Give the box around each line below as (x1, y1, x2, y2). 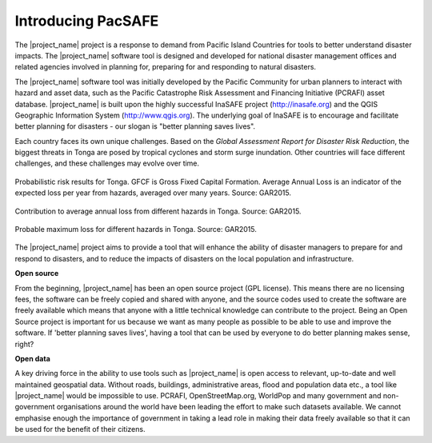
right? (14, 339, 34, 349)
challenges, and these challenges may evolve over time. (14, 158, 200, 168)
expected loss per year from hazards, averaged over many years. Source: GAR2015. (14, 188, 292, 198)
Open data (14, 353, 51, 363)
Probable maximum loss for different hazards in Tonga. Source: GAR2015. (14, 225, 258, 234)
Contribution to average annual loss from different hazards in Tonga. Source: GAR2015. (14, 206, 302, 216)
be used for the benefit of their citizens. (14, 425, 146, 434)
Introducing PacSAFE (14, 12, 159, 30)
